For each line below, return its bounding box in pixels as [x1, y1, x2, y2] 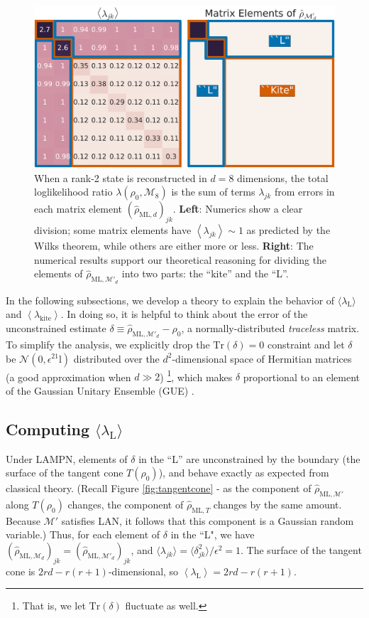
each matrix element [34, 201, 123, 216]
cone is [6, 563, 35, 578]
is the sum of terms [171, 184, 255, 199]
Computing [6, 417, 90, 439]
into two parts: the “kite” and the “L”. [121, 266, 289, 281]
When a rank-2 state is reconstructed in [34, 170, 207, 185]
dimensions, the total [237, 170, 329, 185]
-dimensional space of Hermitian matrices [172, 351, 352, 366]
